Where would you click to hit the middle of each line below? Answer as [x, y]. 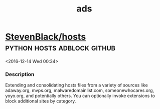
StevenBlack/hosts [46, 37]
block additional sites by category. [41, 101]
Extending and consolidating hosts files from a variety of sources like [76, 85]
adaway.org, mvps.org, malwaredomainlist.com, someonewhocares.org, [80, 90]
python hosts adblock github [60, 47]
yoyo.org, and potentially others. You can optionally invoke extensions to [80, 96]
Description [20, 74]
